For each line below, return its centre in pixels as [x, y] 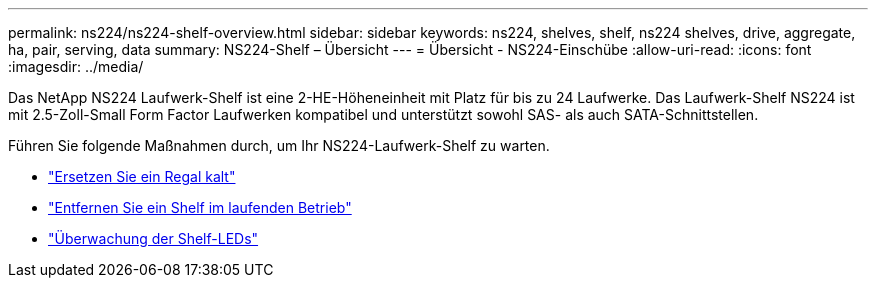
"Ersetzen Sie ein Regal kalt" [142, 176]
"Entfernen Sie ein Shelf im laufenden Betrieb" [200, 207]
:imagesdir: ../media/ [76, 66]
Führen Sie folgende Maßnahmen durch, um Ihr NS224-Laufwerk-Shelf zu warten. [279, 145]
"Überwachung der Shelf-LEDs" [153, 238]
